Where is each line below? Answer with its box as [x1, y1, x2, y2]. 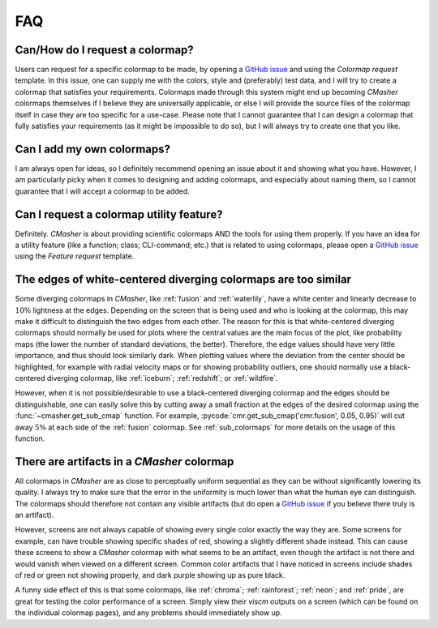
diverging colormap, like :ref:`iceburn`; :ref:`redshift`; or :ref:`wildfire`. [46, 374, 279, 383]
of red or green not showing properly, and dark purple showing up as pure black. [15, 570, 286, 580]
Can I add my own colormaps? [15, 142, 170, 156]
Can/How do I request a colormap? [15, 43, 194, 57]
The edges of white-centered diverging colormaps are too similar [15, 272, 352, 287]
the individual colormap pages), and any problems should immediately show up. [15, 608, 283, 617]
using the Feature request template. [15, 251, 135, 261]
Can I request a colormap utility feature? [15, 207, 223, 221]
